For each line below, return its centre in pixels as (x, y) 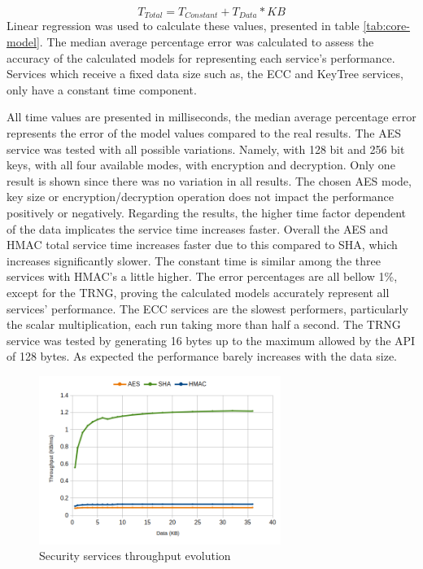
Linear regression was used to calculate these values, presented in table (183, 26)
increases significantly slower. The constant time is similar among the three (194, 260)
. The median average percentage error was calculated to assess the (207, 42)
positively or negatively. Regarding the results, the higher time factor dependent (207, 212)
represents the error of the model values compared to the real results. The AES (204, 133)
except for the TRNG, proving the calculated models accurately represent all (198, 292)
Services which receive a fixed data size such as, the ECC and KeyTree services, (205, 74)
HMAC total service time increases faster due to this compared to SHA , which (202, 245)
